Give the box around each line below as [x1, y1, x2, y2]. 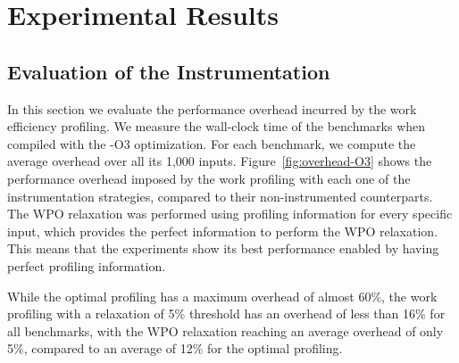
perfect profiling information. [7, 256, 166, 275]
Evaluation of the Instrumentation [7, 57, 330, 85]
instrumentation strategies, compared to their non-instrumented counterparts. [7, 186, 433, 205]
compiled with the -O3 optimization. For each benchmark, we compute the [7, 134, 416, 153]
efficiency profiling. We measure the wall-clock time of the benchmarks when [7, 117, 426, 136]
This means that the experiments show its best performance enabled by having [7, 239, 439, 258]
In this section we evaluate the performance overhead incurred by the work [7, 99, 417, 118]
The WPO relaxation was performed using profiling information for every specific [7, 204, 453, 223]
